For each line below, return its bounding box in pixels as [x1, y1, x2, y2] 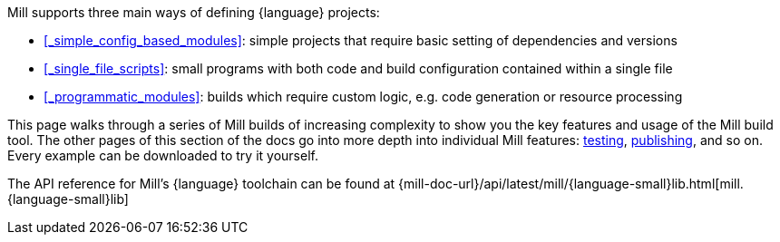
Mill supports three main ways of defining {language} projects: [7, 5, 380, 20]
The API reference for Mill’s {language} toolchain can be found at [7, 176, 395, 191]
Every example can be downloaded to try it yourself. [7, 148, 318, 163]
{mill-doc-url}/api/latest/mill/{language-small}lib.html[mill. [398, 176, 744, 191]
